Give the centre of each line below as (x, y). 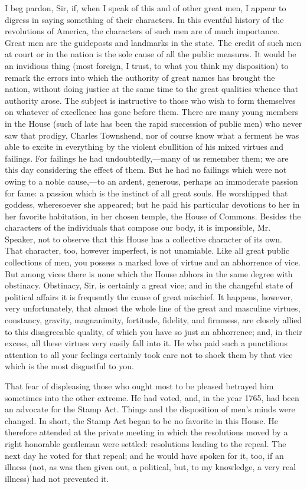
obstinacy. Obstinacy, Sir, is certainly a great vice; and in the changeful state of (149, 285)
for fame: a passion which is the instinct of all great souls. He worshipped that (146, 193)
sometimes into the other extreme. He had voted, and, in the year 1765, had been (152, 397)
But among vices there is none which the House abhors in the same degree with (149, 273)
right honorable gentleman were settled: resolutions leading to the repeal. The (146, 443)
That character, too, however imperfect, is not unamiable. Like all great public (147, 250)
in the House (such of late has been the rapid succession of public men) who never (153, 123)
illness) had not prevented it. (57, 478)
